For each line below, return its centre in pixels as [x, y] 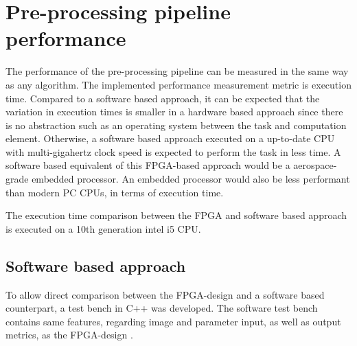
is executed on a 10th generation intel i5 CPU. [103, 228]
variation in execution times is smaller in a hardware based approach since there [174, 112]
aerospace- [315, 165]
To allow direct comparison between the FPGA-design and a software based [165, 294]
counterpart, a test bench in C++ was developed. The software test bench [162, 308]
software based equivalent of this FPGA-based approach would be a [148, 165]
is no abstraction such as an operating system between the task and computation [176, 125]
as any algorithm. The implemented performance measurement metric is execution [178, 84]
